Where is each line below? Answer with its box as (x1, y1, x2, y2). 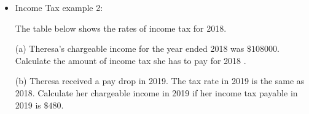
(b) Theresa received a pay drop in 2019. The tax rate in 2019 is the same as (15, 74, 305, 87)
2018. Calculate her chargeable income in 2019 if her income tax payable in (15, 86, 298, 99)
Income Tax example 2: (15, 1, 103, 13)
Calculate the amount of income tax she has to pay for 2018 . (15, 54, 246, 66)
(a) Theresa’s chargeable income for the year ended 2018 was (15, 42, 244, 55)
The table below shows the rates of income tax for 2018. (15, 21, 227, 34)
